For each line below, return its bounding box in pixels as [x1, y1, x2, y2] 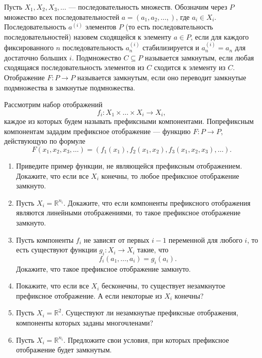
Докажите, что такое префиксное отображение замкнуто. [16, 263, 191, 274]
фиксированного [4, 42, 54, 53]
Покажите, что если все [16, 280, 89, 291]
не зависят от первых [84, 234, 149, 245]
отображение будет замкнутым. [16, 344, 112, 355]
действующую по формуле [4, 136, 86, 146]
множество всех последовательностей [4, 11, 120, 22]
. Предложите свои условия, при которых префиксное [63, 334, 229, 345]
